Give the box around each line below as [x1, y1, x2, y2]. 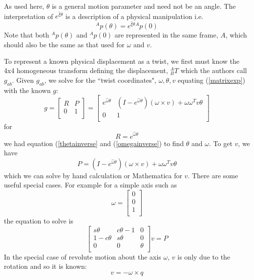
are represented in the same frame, [114, 30, 218, 40]
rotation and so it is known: [4, 261, 87, 271]
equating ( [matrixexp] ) [177, 75, 245, 85]
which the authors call [180, 65, 247, 75]
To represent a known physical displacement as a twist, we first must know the [4, 56, 240, 66]
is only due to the [177, 251, 231, 261]
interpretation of [4, 11, 53, 21]
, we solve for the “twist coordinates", [44, 75, 156, 85]
